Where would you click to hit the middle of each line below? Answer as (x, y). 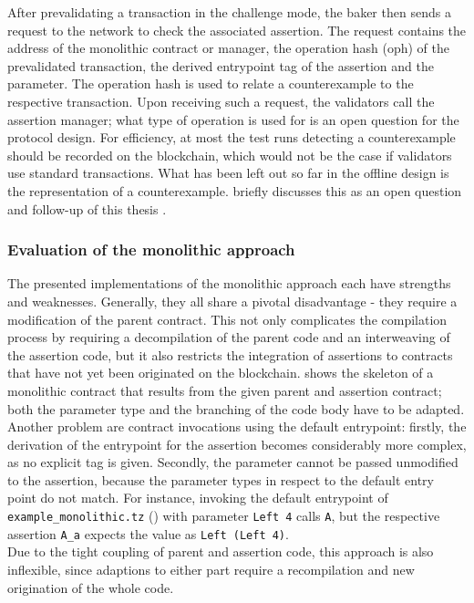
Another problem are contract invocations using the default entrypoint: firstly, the (237, 426)
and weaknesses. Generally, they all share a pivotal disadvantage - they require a (232, 301)
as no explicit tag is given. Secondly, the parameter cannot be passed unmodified (233, 462)
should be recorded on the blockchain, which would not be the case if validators (230, 155)
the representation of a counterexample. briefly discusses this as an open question (235, 190)
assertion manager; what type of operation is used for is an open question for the (233, 119)
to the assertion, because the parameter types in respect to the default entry (221, 479)
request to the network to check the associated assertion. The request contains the (237, 30)
